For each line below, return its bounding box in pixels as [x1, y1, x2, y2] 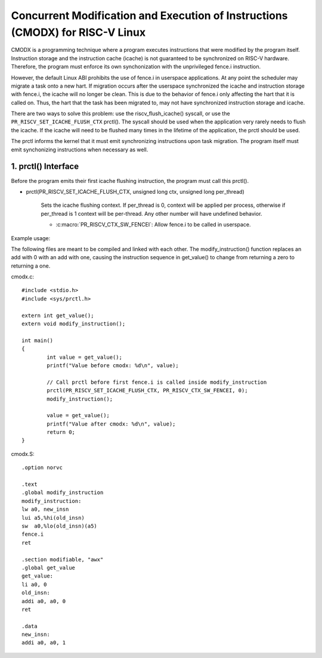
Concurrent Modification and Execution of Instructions [11, 9, 289, 22]
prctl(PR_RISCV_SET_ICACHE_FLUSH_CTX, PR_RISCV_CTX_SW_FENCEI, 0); [47, 387, 248, 394]
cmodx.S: [11, 450, 35, 457]
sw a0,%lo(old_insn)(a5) [21, 523, 98, 529]
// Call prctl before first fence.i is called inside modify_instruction [47, 378, 267, 386]
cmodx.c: [11, 273, 34, 280]
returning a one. [11, 262, 51, 269]
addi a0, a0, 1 [21, 640, 66, 646]
